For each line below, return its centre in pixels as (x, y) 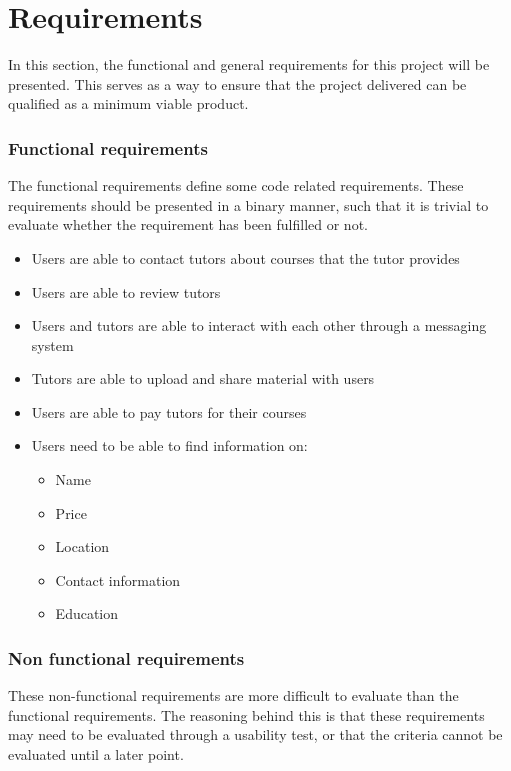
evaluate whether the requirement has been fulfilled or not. (188, 224)
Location (82, 546)
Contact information (118, 579)
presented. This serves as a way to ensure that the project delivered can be (237, 83)
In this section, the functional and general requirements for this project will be (249, 64)
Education (87, 613)
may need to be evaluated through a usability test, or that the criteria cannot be (255, 734)
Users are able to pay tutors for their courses (169, 411)
